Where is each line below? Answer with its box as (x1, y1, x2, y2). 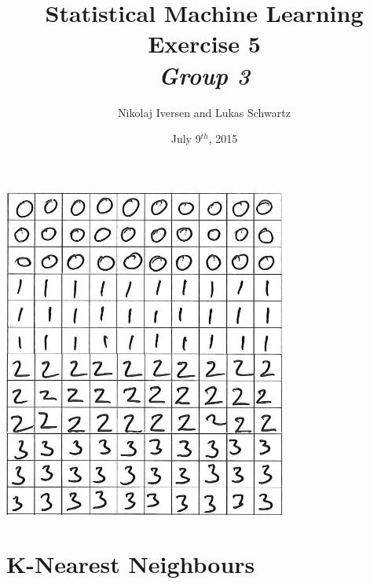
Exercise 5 (148, 27, 261, 60)
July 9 (170, 130, 201, 147)
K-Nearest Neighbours (6, 548, 255, 580)
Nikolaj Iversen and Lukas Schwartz (118, 104, 291, 120)
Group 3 (158, 58, 251, 91)
